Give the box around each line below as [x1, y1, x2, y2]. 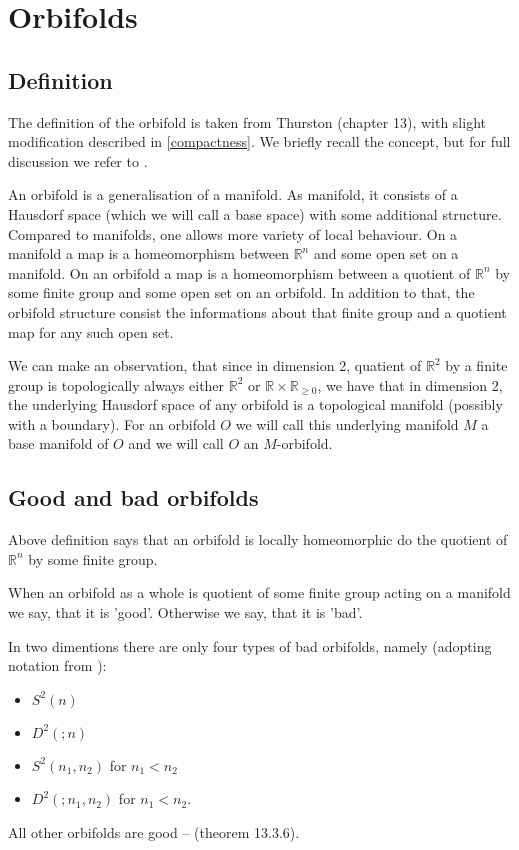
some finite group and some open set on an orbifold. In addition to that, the [8, 282, 475, 303]
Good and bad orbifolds [8, 482, 259, 513]
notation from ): [8, 655, 107, 676]
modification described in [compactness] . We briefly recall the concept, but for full [8, 131, 511, 152]
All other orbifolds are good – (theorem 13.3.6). [8, 822, 300, 843]
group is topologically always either [8, 374, 225, 395]
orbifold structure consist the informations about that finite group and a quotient [8, 301, 507, 322]
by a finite [445, 355, 508, 376]
